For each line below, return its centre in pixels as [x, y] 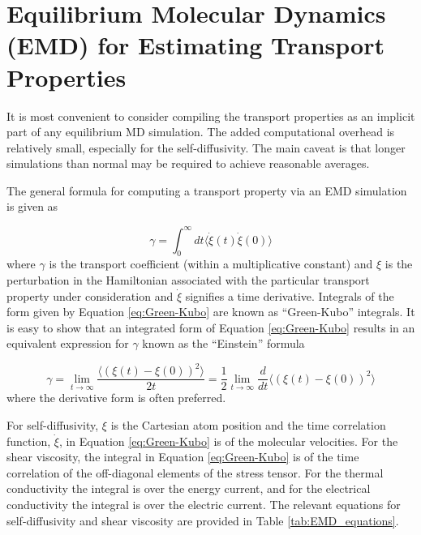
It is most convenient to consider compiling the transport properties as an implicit [211, 116]
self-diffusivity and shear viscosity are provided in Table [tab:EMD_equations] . [203, 520]
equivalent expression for [68, 343]
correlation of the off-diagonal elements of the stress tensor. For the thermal [195, 472]
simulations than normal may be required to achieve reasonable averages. [188, 163]
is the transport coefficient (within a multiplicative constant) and [211, 264]
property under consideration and [90, 295]
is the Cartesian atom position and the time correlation [248, 425]
